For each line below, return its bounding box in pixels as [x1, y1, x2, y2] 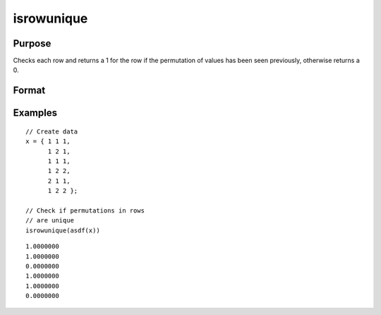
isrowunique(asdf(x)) [25, 226, 100, 234]
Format [13, 85, 46, 97]
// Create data [25, 127, 78, 136]
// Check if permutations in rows [25, 207, 145, 215]
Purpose [13, 37, 52, 49]
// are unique [25, 216, 74, 225]
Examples [13, 107, 58, 119]
